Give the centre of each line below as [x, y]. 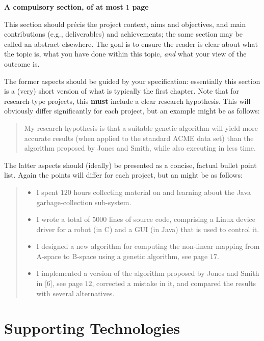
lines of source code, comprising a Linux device [182, 219]
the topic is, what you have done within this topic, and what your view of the [125, 54]
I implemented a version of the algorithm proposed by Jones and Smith [148, 273]
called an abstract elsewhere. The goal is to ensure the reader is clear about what [131, 44]
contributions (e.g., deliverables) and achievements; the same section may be [123, 34]
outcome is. [22, 63]
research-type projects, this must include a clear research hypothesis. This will [127, 101]
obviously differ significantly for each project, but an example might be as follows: [132, 111]
